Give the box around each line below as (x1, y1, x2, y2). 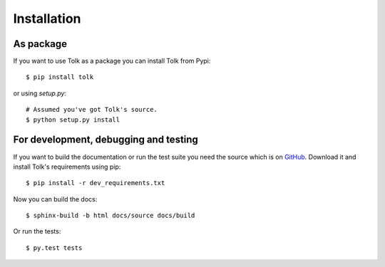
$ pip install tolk (26, 73, 94, 81)
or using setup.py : (13, 89, 67, 98)
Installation (13, 11, 81, 26)
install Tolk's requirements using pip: (13, 162, 121, 171)
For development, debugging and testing (13, 134, 199, 146)
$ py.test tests (26, 244, 83, 252)
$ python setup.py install (26, 115, 120, 124)
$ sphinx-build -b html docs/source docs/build (26, 211, 195, 220)
